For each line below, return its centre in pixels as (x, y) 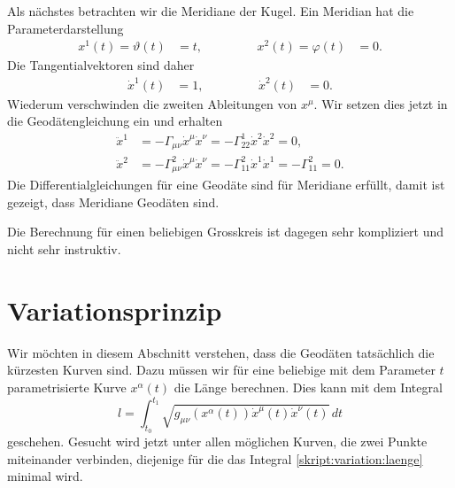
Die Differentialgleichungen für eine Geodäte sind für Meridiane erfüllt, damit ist (226, 185)
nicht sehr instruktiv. (64, 249)
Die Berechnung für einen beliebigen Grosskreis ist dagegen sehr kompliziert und (226, 232)
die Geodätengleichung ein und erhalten (115, 121)
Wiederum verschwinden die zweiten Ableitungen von (152, 103)
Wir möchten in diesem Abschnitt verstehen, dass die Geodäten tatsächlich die (221, 352)
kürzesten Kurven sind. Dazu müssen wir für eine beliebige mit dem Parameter (221, 370)
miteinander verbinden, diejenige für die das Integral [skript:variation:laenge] (215, 458)
